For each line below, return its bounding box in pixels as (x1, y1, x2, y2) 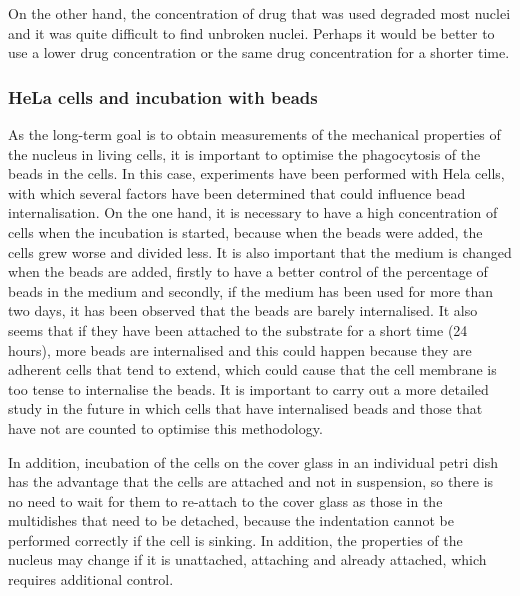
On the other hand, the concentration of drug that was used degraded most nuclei (8, 3, 511, 23)
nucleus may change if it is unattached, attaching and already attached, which (8, 549, 487, 570)
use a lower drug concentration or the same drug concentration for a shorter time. (8, 42, 510, 63)
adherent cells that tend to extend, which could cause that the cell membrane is (8, 359, 497, 380)
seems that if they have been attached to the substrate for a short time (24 (8, 319, 468, 340)
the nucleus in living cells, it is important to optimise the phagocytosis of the (8, 143, 481, 164)
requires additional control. (8, 569, 174, 590)
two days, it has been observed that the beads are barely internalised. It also (8, 300, 478, 321)
